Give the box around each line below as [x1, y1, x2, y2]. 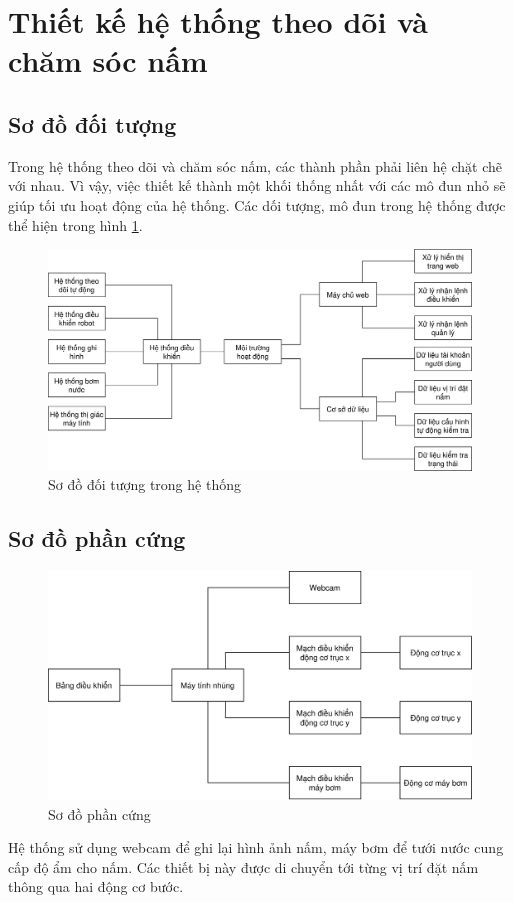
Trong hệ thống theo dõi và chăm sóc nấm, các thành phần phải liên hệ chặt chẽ [8, 155, 502, 176]
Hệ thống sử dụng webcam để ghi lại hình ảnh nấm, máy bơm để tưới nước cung [8, 837, 504, 858]
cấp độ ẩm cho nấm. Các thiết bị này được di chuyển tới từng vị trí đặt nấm [8, 856, 479, 877]
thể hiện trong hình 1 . [8, 214, 143, 235]
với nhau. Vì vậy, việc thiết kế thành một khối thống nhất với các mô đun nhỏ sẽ [8, 175, 506, 196]
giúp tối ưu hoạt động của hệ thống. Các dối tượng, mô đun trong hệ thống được [8, 194, 506, 215]
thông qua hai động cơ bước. [8, 876, 184, 897]
